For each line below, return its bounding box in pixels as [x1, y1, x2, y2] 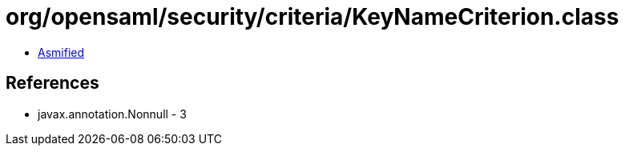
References [6, 73, 99, 94]
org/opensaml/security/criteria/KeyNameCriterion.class [6, 3, 619, 30]
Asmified [38, 45, 85, 59]
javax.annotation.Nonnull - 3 [38, 106, 187, 121]
